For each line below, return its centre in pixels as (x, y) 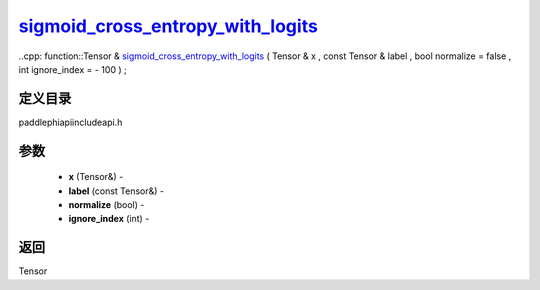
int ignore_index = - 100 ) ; (72, 69)
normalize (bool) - (106, 205)
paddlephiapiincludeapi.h (70, 122)
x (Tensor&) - (96, 177)
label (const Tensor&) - (116, 191)
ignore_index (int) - (109, 219)
